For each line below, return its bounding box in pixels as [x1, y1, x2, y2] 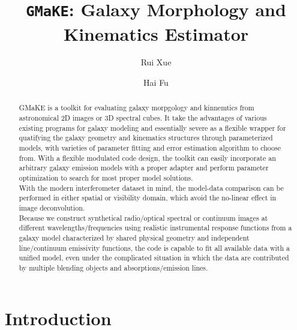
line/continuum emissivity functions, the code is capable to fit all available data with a [19, 242, 290, 253]
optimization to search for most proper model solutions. [19, 173, 193, 183]
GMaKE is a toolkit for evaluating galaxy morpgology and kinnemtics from [19, 103, 254, 113]
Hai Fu [143, 76, 169, 89]
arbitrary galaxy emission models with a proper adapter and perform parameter [19, 163, 269, 173]
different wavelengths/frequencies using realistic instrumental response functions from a [19, 223, 292, 233]
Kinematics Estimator [63, 21, 249, 46]
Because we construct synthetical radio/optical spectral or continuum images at [19, 212, 268, 223]
